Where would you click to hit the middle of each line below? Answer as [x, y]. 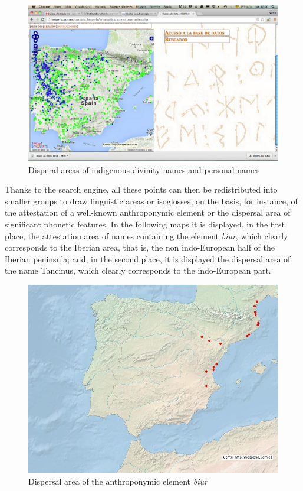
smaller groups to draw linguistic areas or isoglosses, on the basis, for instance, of [151, 201]
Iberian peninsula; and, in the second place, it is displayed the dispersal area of [148, 258]
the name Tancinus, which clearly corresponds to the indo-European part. [138, 270]
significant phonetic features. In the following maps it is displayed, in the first [145, 224]
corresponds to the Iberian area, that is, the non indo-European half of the [140, 247]
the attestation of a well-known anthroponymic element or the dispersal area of [148, 212]
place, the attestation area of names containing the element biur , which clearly [146, 235]
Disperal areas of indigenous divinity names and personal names [144, 169]
